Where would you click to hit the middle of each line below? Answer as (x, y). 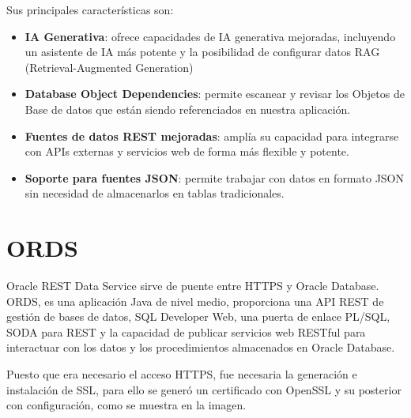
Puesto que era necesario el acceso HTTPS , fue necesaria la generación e (182, 374)
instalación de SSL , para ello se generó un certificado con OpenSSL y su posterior (204, 389)
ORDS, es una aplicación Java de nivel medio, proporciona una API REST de (195, 301)
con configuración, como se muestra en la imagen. (126, 405)
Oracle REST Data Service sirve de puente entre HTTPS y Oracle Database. (193, 286)
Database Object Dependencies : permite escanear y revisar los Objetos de (215, 94)
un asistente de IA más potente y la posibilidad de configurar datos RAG (202, 52)
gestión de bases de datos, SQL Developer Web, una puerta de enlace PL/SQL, (198, 316)
